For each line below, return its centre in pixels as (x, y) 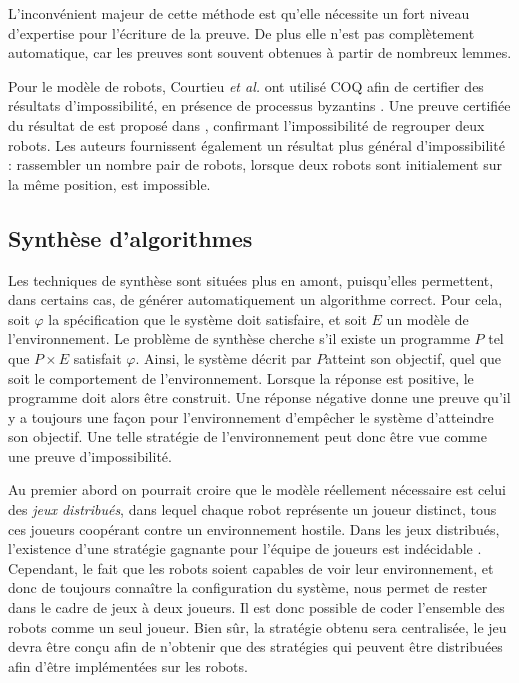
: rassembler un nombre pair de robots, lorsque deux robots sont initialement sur (255, 164)
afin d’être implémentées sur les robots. (128, 665)
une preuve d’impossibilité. (90, 455)
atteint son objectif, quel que (413, 357)
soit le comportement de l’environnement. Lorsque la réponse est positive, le (241, 377)
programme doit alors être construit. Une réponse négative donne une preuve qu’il (259, 397)
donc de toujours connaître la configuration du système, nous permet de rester (248, 587)
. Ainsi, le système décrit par (223, 357)
